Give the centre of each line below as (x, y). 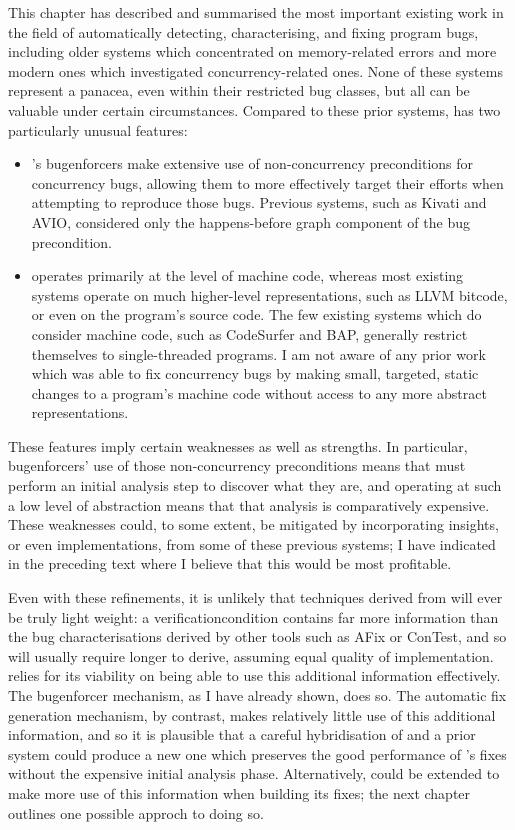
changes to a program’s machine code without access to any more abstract (259, 392)
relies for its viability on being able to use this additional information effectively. (254, 675)
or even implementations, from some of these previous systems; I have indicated (252, 543)
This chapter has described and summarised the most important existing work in (256, 12)
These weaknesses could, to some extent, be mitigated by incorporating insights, (253, 524)
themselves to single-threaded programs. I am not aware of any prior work (258, 353)
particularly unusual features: (98, 129)
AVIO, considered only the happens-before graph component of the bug (250, 221)
